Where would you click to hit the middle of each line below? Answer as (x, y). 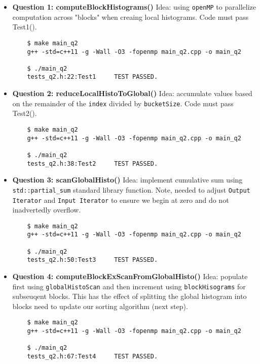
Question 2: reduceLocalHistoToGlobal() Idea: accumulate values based (132, 93)
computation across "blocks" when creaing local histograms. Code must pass (131, 17)
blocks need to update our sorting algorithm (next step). (100, 306)
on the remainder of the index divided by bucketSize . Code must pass (123, 103)
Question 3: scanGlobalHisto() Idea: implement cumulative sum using (127, 180)
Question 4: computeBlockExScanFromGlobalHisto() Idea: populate (130, 276)
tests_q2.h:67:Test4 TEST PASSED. (92, 357)
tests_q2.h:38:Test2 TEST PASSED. (92, 163)
